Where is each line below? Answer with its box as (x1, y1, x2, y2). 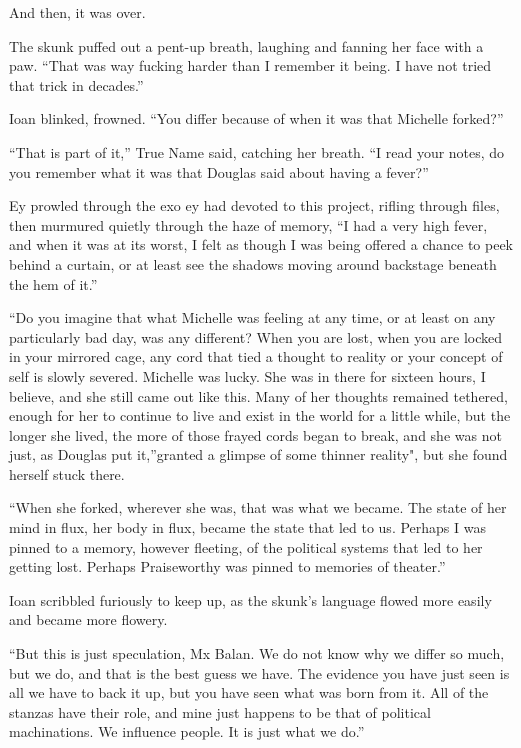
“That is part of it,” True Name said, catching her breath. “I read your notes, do (9, 141, 505, 162)
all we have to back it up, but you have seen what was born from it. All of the (9, 682, 489, 703)
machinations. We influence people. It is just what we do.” (9, 721, 365, 742)
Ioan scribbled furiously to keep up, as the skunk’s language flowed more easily (9, 589, 492, 610)
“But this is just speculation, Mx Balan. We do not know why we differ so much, (9, 643, 505, 664)
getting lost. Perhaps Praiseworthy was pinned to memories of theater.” (9, 556, 446, 577)
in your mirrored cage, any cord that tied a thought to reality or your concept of (9, 346, 503, 367)
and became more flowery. (9, 609, 168, 630)
